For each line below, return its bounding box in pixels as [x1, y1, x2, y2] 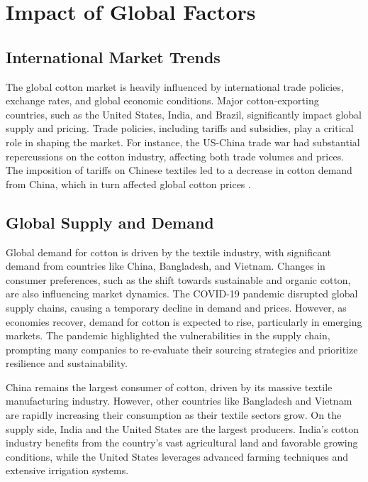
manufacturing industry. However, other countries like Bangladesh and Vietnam [6, 393, 352, 408]
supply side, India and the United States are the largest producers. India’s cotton [6, 421, 359, 436]
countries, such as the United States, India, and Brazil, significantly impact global [6, 106, 362, 121]
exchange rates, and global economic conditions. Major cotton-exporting [6, 93, 319, 108]
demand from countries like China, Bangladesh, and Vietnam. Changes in [6, 258, 325, 273]
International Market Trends [6, 45, 221, 67]
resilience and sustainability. [6, 356, 128, 371]
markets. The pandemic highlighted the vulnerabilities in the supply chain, [6, 328, 330, 343]
